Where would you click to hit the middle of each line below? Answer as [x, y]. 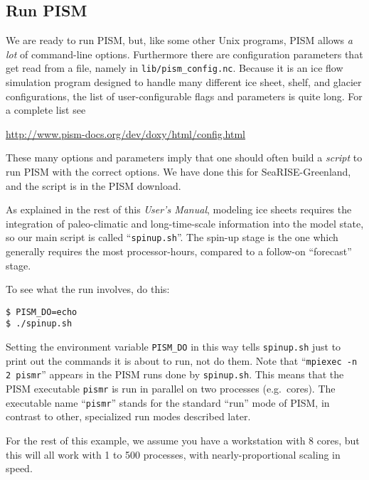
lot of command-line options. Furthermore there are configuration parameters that [184, 54]
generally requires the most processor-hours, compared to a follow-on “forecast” [179, 251]
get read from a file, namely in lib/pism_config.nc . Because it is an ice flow [175, 68]
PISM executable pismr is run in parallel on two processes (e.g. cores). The [171, 389]
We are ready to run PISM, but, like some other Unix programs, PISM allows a [179, 40]
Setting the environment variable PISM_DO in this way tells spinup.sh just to [173, 347]
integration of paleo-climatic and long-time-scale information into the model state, [185, 223]
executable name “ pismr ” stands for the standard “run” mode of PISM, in [168, 402]
